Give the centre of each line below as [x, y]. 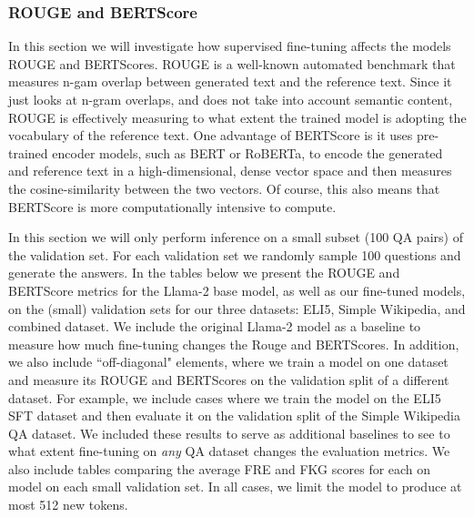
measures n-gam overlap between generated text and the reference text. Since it [230, 81]
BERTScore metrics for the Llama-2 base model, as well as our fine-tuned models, [237, 290]
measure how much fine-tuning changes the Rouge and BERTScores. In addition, [234, 344]
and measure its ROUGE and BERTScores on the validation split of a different [229, 379]
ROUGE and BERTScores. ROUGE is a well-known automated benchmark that [232, 63]
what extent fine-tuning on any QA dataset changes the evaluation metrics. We [229, 451]
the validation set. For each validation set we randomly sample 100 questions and [235, 254]
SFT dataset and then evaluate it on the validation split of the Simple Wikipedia [234, 416]
